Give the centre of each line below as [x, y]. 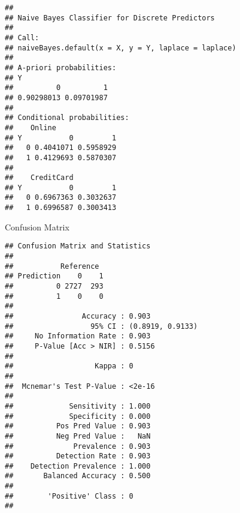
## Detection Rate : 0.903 [78, 456]
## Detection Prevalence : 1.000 [78, 466]
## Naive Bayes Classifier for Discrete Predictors [110, 18]
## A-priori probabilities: [61, 67]
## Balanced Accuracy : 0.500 [78, 476]
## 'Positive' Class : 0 [69, 496]
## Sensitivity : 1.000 [78, 406]
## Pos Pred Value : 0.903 [78, 426]
